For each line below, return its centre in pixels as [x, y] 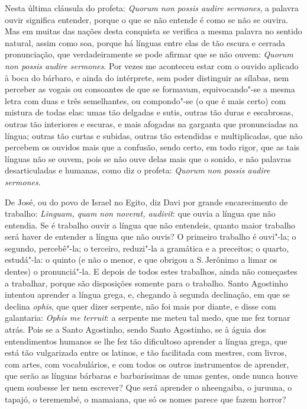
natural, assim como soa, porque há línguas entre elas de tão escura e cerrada [145, 42]
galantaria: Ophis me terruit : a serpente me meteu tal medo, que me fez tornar [148, 318]
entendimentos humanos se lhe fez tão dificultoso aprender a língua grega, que [146, 341]
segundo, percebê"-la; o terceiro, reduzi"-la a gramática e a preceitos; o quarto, [147, 248]
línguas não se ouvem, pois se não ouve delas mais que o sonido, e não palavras [148, 158]
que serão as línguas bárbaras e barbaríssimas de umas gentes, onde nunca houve [151, 376]
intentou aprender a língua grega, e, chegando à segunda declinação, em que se [147, 294]
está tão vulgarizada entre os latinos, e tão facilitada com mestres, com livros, [146, 352]
